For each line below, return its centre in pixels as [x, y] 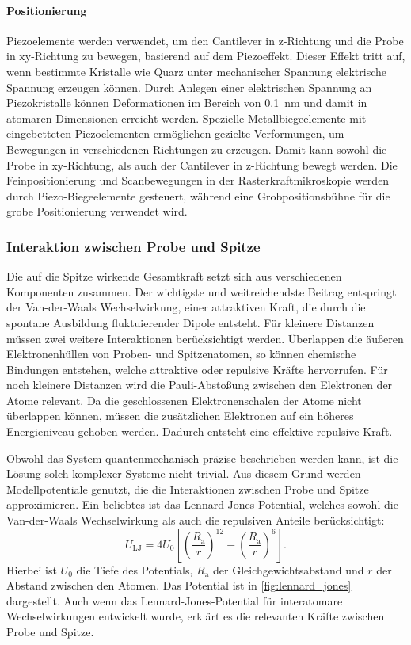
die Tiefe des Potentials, [135, 569]
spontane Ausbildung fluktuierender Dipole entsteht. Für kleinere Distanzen [190, 322]
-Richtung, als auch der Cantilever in [153, 164]
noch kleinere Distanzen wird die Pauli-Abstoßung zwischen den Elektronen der [200, 385]
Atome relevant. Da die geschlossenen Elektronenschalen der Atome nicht [184, 400]
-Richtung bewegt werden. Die [324, 164]
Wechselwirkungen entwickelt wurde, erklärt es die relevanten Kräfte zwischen [196, 616]
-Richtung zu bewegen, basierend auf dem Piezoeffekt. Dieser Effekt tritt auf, [218, 56]
